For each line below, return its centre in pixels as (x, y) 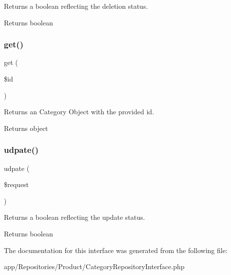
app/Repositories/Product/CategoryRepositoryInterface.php (94, 266)
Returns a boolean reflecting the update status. (75, 217)
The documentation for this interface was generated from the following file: (116, 250)
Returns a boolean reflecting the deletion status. (76, 6)
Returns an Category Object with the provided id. (79, 112)
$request (17, 184)
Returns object (26, 128)
